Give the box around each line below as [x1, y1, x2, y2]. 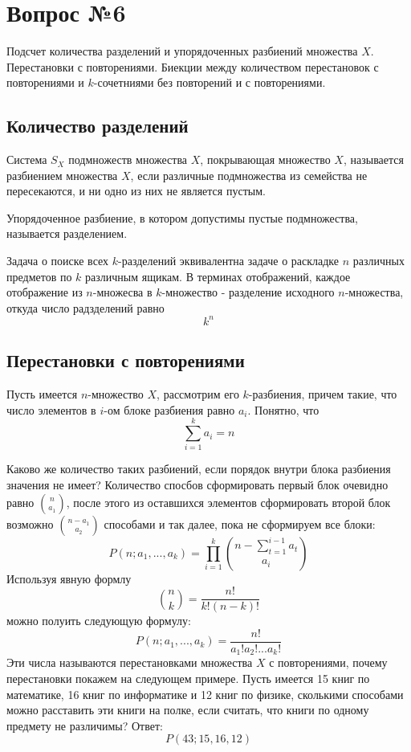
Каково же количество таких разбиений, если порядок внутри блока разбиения [6, 460, 391, 477]
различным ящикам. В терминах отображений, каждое [85, 268, 351, 284]
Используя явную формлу [6, 570, 132, 586]
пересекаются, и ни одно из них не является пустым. [6, 182, 266, 199]
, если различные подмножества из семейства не [130, 166, 368, 183]
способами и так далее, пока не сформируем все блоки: [104, 515, 376, 532]
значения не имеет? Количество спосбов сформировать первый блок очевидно [6, 476, 389, 493]
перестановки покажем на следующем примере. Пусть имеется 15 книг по [6, 670, 370, 687]
